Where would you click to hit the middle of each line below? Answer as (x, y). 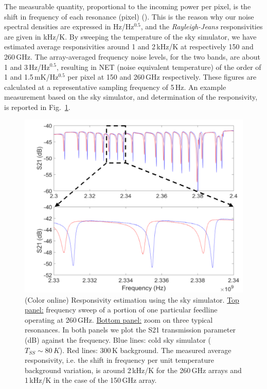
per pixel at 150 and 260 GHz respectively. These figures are (162, 77)
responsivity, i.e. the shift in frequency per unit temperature (119, 360)
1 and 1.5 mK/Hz (31, 77)
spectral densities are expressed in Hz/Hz (69, 26)
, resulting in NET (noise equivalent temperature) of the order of (159, 67)
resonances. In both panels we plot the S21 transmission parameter (130, 330)
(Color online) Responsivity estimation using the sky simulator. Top (132, 299)
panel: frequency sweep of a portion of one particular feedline (121, 310)
